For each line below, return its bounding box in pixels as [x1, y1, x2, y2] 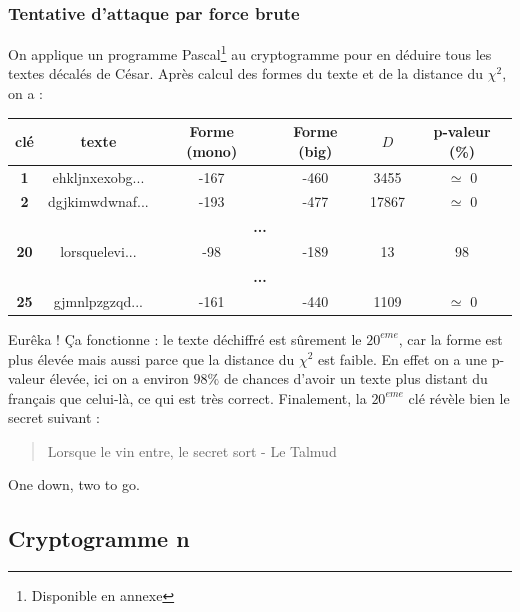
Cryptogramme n [8, 523, 190, 554]
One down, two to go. [8, 474, 140, 495]
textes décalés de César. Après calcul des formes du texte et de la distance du [8, 63, 484, 84]
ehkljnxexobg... [52, 166, 145, 187]
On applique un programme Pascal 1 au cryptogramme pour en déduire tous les [8, 41, 492, 64]
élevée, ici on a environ [49, 368, 189, 389]
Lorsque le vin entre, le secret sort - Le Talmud [47, 440, 337, 461]
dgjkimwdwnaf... [48, 191, 149, 212]
